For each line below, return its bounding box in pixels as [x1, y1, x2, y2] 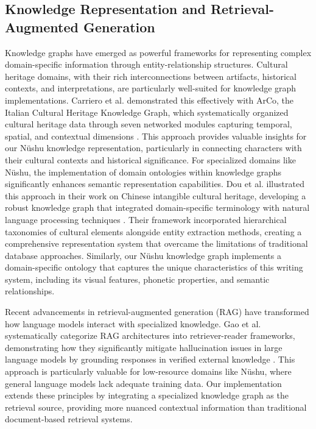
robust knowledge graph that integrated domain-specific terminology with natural [5, 201, 310, 214]
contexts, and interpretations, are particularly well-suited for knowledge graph [5, 82, 297, 94]
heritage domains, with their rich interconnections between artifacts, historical [5, 69, 297, 82]
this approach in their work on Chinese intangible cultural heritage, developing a [5, 189, 306, 202]
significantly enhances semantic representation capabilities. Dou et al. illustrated [5, 177, 304, 190]
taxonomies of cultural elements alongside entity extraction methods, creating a [5, 225, 302, 238]
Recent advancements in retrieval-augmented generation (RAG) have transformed [5, 305, 309, 318]
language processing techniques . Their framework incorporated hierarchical [5, 213, 287, 225]
